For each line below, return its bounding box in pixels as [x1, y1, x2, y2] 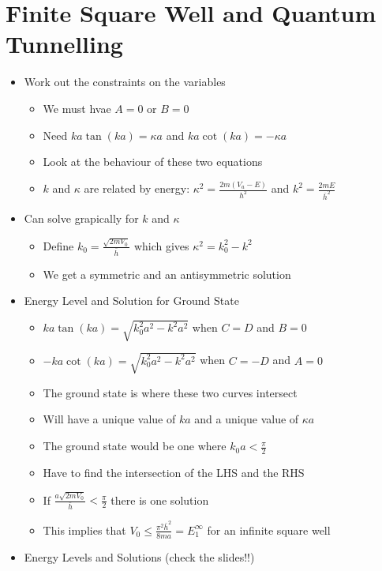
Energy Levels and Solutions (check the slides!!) [24, 548, 255, 565]
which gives [133, 237, 189, 254]
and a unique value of [194, 411, 299, 427]
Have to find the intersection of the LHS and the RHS [43, 464, 305, 480]
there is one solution [110, 491, 209, 508]
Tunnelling [6, 28, 123, 60]
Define [43, 237, 74, 254]
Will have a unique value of [43, 411, 176, 427]
